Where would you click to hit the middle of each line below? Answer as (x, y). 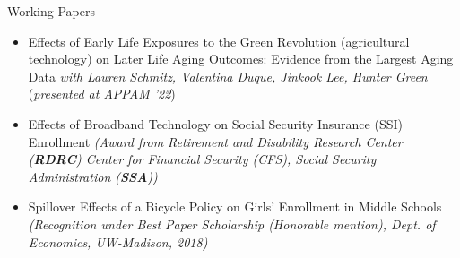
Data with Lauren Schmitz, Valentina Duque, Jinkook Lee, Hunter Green (228, 76)
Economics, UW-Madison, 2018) (118, 241)
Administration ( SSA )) (93, 176)
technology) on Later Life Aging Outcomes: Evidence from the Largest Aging (241, 59)
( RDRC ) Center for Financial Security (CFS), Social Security (202, 159)
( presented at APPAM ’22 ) (102, 94)
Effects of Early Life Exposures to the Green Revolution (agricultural (219, 41)
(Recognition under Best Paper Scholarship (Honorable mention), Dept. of (232, 224)
